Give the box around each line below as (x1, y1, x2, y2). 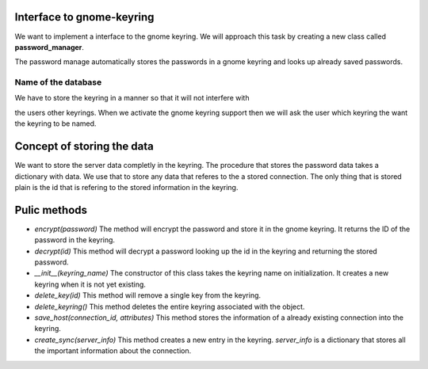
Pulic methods (14, 203, 87, 217)
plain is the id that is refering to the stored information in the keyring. (14, 182, 239, 192)
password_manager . (14, 42, 85, 51)
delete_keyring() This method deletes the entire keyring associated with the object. (34, 302, 305, 311)
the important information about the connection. (34, 346, 192, 356)
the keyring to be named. (14, 119, 97, 128)
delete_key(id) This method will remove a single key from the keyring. (34, 291, 262, 300)
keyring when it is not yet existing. (34, 280, 147, 289)
